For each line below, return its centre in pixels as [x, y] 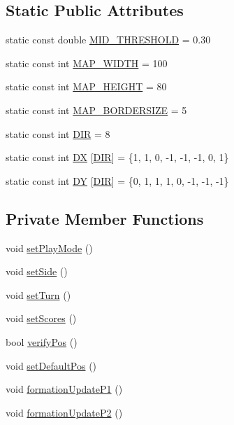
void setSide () [37, 271]
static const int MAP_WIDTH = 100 [87, 63]
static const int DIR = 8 [58, 133]
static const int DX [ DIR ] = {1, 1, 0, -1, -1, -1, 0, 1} [117, 157]
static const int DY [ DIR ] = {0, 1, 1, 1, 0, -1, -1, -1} [117, 180]
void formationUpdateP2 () [64, 412]
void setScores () [41, 318]
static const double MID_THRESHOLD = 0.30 [108, 40]
